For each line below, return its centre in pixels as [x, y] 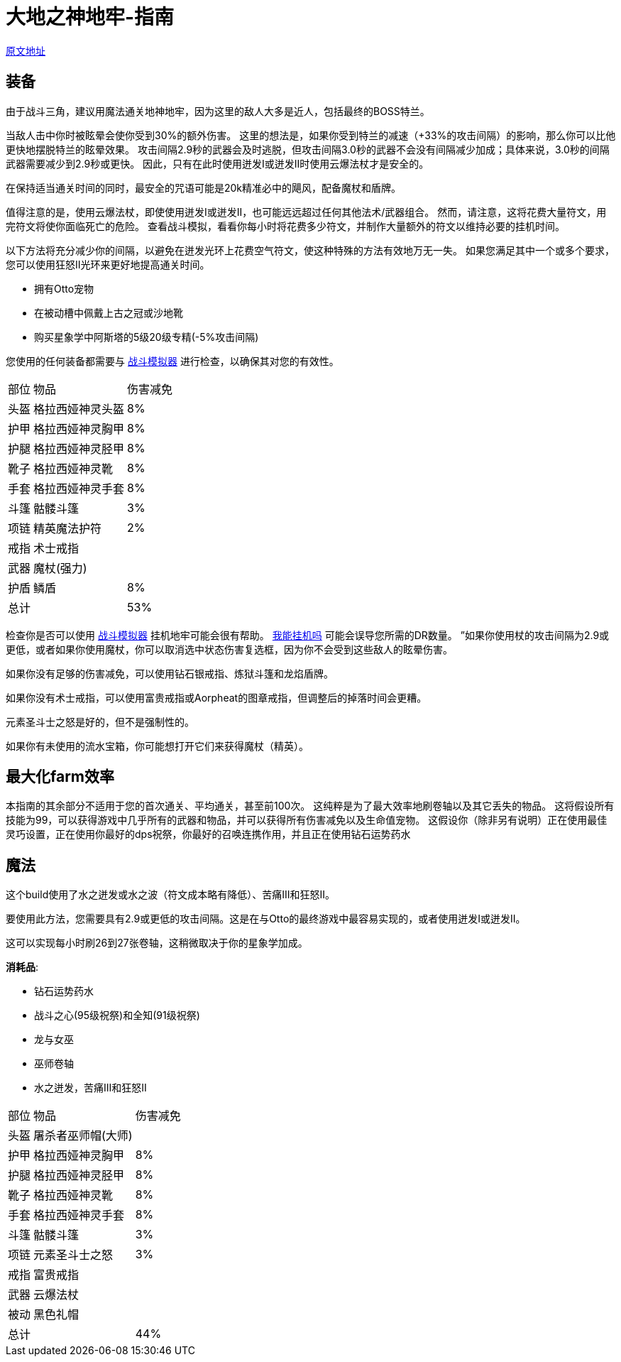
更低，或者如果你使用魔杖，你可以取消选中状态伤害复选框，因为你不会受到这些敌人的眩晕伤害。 [229, 649]
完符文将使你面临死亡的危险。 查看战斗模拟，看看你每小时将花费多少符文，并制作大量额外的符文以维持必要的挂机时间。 [285, 226]
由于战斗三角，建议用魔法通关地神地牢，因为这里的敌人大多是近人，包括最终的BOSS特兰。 [218, 111]
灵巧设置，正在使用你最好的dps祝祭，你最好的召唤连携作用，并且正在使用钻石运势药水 [208, 834]
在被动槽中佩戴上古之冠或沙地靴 [109, 312]
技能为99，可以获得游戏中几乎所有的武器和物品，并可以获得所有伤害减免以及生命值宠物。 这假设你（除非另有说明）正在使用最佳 [307, 820]
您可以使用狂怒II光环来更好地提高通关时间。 [108, 264]
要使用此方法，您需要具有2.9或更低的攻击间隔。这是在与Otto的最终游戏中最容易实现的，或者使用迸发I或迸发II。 [266, 919]
